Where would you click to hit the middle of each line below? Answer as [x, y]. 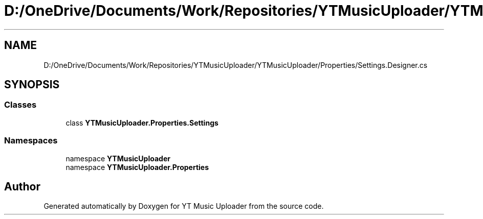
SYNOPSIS [32, 85]
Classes [20, 105]
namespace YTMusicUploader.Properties [137, 167]
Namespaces [31, 141]
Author [22, 186]
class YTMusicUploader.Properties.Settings [142, 123]
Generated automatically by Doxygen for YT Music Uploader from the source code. [184, 206]
